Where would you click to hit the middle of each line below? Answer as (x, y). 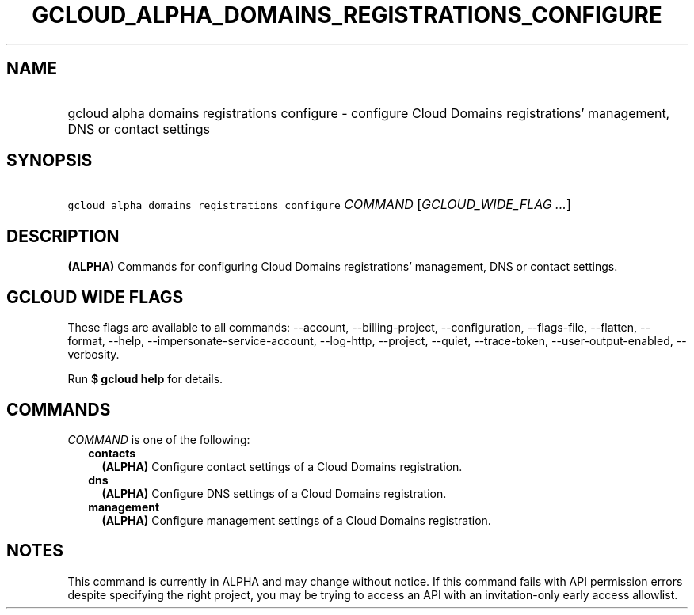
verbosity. (93, 355)
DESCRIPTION (63, 236)
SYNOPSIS (50, 161)
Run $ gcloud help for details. (145, 379)
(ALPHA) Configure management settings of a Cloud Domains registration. (296, 520)
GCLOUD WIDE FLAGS (95, 297)
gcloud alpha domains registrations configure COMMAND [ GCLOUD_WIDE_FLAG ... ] (319, 205)
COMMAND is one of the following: (159, 439)
